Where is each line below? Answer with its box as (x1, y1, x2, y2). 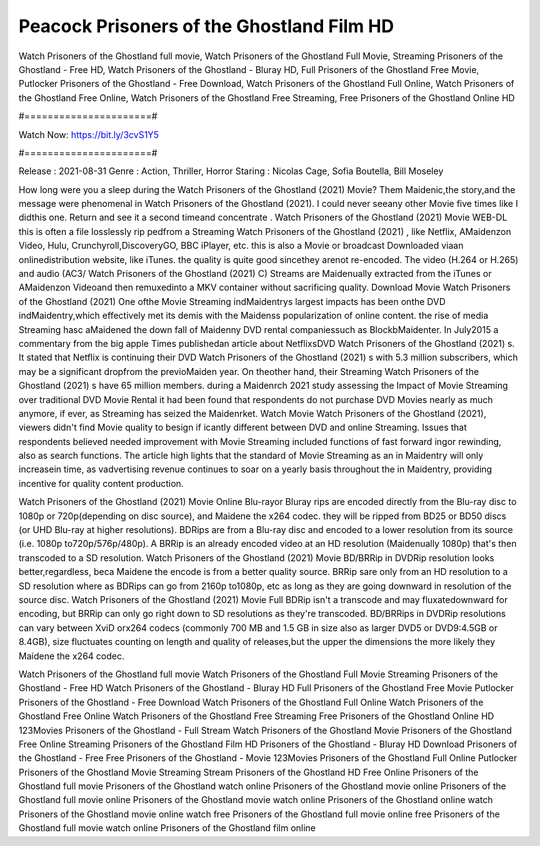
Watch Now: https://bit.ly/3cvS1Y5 (18, 128, 160, 140)
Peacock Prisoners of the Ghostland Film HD (18, 15, 395, 37)
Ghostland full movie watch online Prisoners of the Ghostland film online (18, 822, 317, 834)
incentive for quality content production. (18, 477, 184, 489)
